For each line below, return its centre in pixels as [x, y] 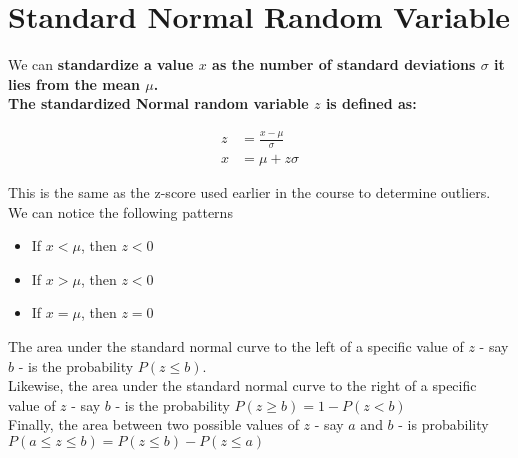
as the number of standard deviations [344, 64]
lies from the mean [74, 83]
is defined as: [371, 103]
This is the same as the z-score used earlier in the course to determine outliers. [249, 192]
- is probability [443, 424]
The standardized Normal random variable [158, 103]
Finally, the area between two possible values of [153, 424]
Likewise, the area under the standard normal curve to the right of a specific [242, 385]
